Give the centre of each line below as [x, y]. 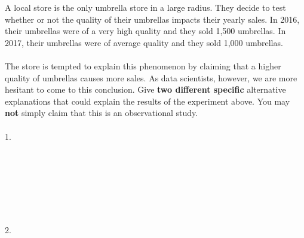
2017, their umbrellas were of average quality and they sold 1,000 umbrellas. [144, 42]
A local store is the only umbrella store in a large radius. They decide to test [145, 7]
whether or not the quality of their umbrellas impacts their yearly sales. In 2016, [152, 19]
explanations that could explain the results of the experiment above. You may [148, 101]
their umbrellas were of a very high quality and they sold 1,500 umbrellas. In [145, 31]
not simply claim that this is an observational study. [102, 113]
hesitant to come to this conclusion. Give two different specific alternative [145, 89]
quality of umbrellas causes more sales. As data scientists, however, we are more [151, 77]
